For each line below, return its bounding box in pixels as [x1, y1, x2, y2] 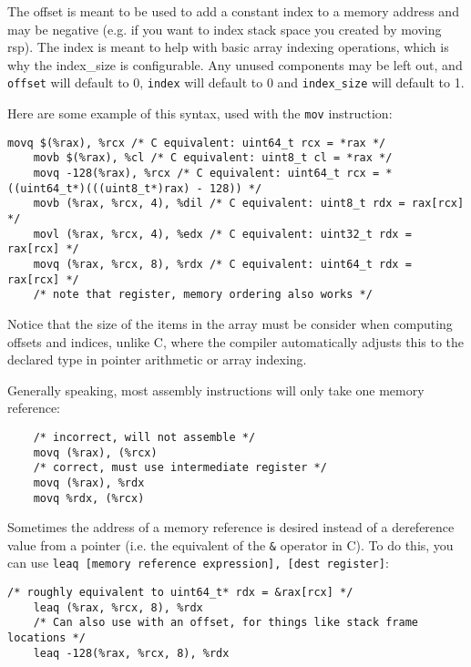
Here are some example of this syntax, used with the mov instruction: [7, 104, 393, 123]
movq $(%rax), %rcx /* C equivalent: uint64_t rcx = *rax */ [7, 136, 386, 149]
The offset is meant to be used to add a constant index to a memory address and [7, 2, 459, 20]
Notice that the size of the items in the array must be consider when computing [7, 313, 453, 333]
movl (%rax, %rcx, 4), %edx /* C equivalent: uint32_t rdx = [33, 227, 412, 241]
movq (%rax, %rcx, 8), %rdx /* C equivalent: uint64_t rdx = [33, 257, 412, 271]
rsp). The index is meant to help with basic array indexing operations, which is [7, 37, 449, 56]
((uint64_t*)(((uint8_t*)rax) [7, 181, 190, 195]
